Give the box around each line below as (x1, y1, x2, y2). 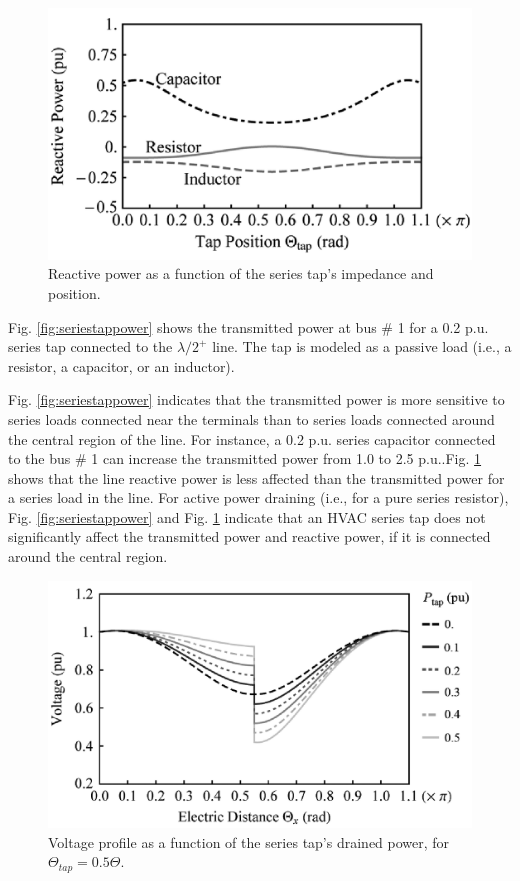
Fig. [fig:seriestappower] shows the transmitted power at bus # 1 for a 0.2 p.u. (8, 316, 489, 337)
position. (48, 282, 101, 303)
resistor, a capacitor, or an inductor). (8, 355, 235, 376)
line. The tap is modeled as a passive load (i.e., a (212, 336, 512, 357)
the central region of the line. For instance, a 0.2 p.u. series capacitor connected (8, 428, 496, 449)
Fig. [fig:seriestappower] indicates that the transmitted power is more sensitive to (8, 389, 505, 410)
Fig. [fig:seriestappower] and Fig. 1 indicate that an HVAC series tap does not (8, 506, 486, 527)
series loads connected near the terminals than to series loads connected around (8, 408, 495, 429)
